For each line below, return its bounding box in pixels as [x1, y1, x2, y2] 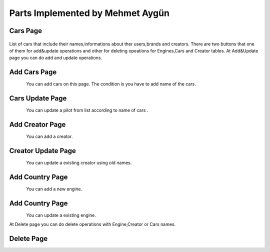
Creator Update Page [9, 146, 76, 155]
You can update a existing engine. [26, 212, 96, 218]
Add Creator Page [9, 120, 66, 128]
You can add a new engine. [26, 185, 82, 192]
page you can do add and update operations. [9, 55, 102, 61]
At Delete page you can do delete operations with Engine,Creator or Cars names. [9, 221, 176, 227]
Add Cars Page [9, 68, 57, 76]
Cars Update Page [9, 94, 67, 102]
